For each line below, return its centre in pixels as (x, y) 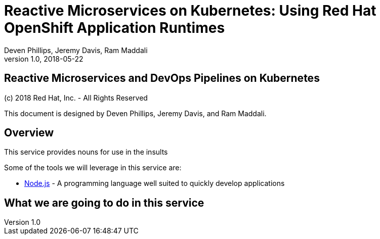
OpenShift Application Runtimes (115, 28)
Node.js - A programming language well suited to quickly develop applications (155, 183)
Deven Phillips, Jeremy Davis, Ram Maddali (76, 50)
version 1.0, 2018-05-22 (44, 59)
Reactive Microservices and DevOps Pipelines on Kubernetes (162, 78)
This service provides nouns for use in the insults (86, 152)
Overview (29, 133)
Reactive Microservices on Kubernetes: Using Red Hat (190, 11)
